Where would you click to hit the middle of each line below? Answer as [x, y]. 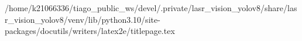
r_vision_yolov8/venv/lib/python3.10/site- [83, 19]
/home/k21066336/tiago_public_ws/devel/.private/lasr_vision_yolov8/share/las [151, 8]
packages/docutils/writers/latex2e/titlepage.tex [90, 31]
